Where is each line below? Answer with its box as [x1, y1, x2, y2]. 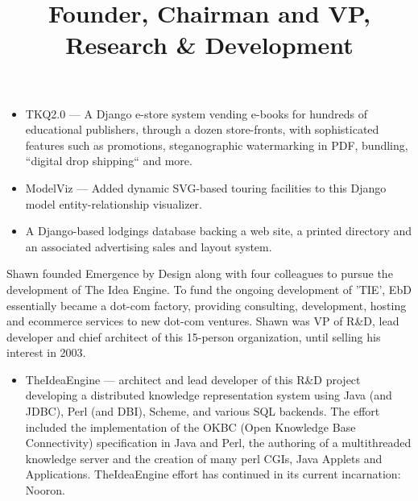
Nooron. [25, 482, 65, 499]
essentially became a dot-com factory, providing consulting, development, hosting [6, 296, 407, 313]
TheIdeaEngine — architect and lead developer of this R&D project [25, 371, 361, 387]
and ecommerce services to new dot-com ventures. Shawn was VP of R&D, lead [6, 313, 399, 329]
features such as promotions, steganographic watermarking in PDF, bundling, [25, 136, 408, 153]
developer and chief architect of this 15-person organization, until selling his [6, 328, 381, 345]
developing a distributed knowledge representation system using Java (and [25, 387, 392, 404]
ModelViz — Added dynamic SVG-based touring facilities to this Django [25, 179, 387, 196]
